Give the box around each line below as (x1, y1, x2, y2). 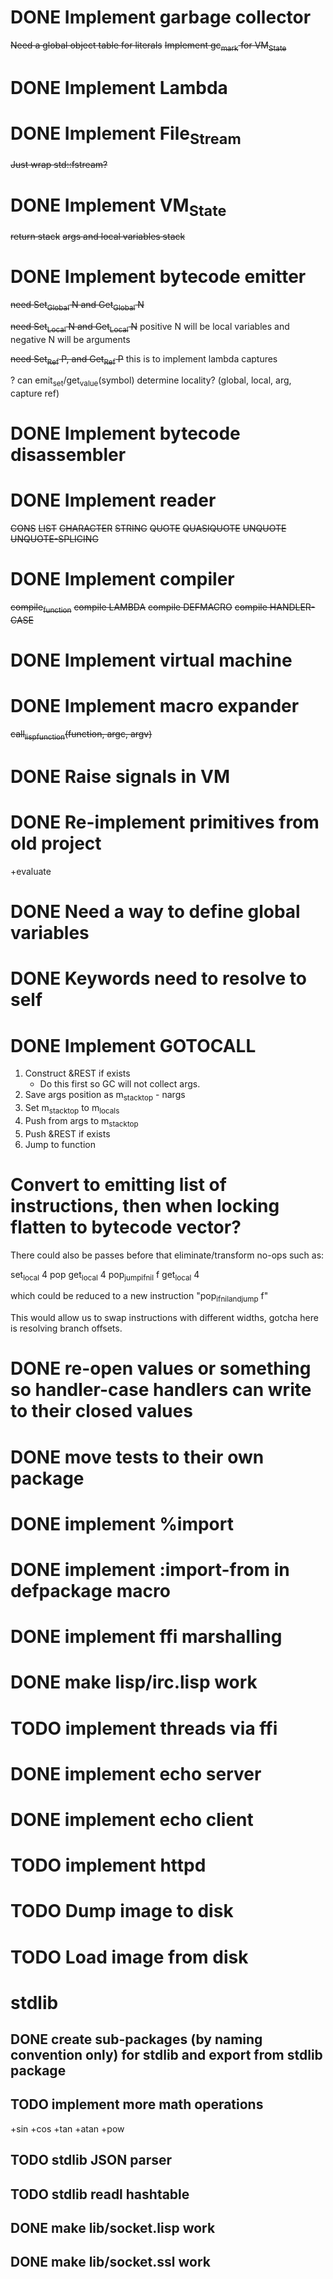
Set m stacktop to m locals (24, 1102, 120, 1116)
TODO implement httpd (10, 1854, 207, 1877)
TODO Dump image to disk (10, 1900, 234, 1923)
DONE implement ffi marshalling (10, 1626, 283, 1648)
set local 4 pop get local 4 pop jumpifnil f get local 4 (10, 1268, 200, 1283)
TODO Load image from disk (10, 1946, 249, 1968)
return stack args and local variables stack (10, 230, 186, 242)
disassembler (10, 444, 127, 466)
